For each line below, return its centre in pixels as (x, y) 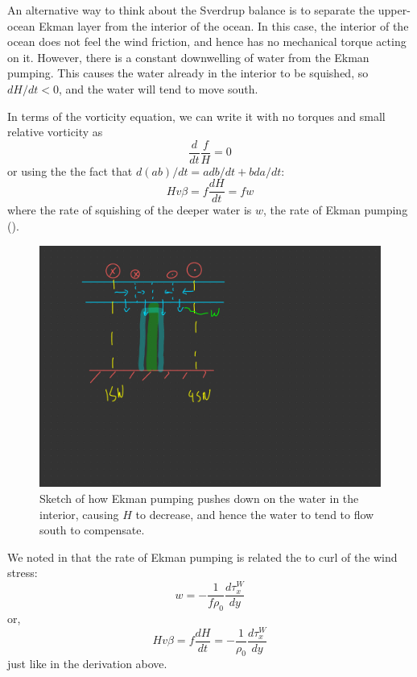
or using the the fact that (70, 170)
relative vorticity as (55, 132)
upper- (394, 10)
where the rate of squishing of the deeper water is (130, 210)
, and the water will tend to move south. (158, 88)
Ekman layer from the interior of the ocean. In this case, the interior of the (224, 25)
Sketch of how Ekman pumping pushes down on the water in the (199, 498)
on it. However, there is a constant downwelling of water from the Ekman (188, 57)
